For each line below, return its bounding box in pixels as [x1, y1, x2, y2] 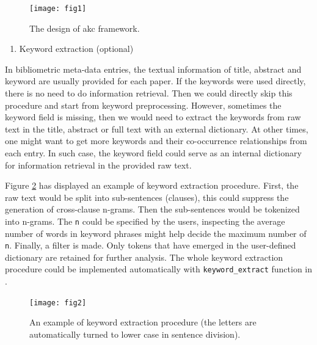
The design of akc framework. [29, 21, 140, 34]
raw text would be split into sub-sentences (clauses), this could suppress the [5, 191, 289, 203]
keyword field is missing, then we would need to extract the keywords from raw [5, 111, 301, 123]
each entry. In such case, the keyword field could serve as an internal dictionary [5, 147, 302, 159]
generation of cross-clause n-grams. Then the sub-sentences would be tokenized [5, 203, 300, 216]
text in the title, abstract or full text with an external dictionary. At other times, [5, 122, 308, 135]
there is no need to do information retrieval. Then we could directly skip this [5, 87, 293, 100]
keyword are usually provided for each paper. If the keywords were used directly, [5, 74, 306, 87]
